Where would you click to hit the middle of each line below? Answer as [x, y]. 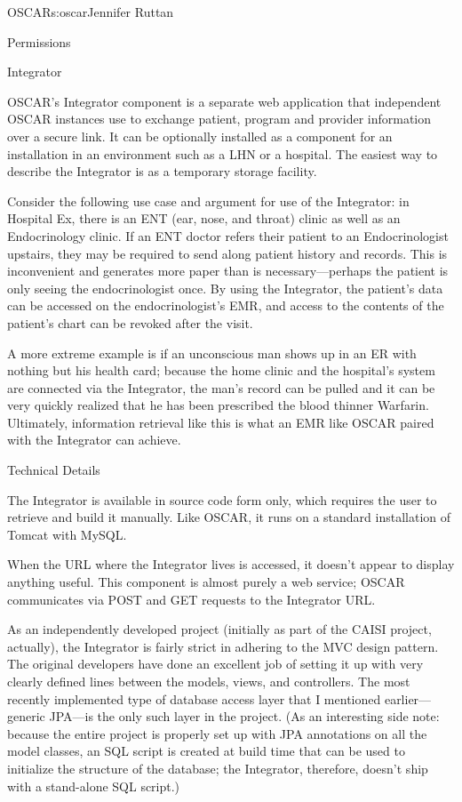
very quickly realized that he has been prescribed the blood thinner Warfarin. [218, 405]
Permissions [39, 41]
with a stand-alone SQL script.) [94, 786]
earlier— [408, 698]
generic [26, 716]
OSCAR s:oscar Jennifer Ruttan [91, 12]
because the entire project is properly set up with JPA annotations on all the [217, 733]
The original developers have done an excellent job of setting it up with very [215, 664]
